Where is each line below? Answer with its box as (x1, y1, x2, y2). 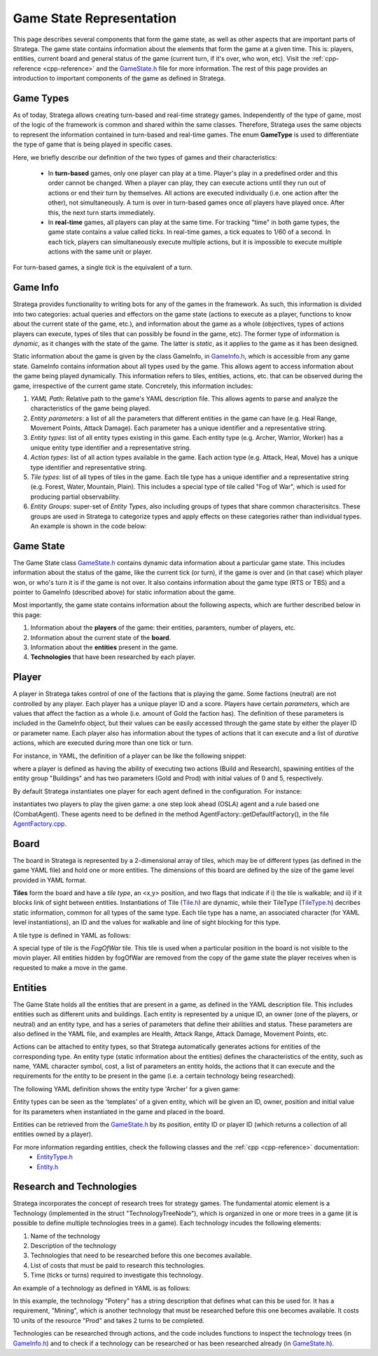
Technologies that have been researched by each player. (30, 653, 196, 661)
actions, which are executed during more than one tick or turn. (13, 739, 193, 747)
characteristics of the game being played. (30, 404, 150, 413)
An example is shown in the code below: (30, 522, 147, 530)
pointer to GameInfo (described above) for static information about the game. (13, 588, 236, 597)
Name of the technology (30, 1231, 101, 1240)
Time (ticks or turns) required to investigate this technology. (30, 1271, 203, 1280)
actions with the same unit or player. (48, 247, 153, 256)
